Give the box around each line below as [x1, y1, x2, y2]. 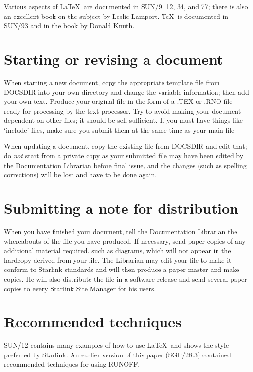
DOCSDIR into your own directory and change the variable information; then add [4, 86, 249, 97]
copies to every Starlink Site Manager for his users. [4, 283, 156, 293]
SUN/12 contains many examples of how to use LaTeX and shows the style [4, 340, 229, 350]
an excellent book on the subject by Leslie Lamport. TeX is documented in [4, 11, 229, 21]
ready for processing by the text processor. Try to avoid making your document [4, 105, 241, 116]
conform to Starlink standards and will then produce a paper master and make [4, 264, 239, 274]
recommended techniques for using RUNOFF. [4, 359, 140, 369]
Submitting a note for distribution [4, 198, 238, 218]
